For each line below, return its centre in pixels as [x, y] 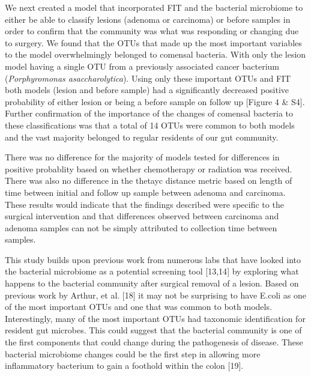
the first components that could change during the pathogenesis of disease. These [154, 342]
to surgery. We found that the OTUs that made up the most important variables [153, 42]
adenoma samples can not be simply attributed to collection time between [141, 227]
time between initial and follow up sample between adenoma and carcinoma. [145, 192]
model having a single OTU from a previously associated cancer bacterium [142, 66]
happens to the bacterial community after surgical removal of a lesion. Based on [152, 283]
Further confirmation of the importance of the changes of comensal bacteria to [149, 113]
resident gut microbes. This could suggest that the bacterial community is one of [153, 330]
